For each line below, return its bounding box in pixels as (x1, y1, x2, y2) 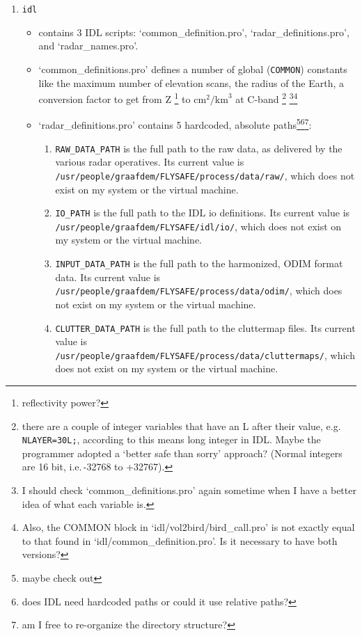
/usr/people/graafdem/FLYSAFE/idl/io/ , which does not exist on (55, 218, 342, 233)
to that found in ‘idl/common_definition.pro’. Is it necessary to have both (22, 533, 338, 548)
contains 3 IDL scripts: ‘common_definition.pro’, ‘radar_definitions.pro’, (38, 24, 349, 39)
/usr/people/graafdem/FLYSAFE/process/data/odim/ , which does (55, 283, 343, 298)
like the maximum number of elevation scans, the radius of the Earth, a (38, 75, 345, 90)
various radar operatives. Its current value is (55, 154, 244, 169)
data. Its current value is (55, 269, 161, 284)
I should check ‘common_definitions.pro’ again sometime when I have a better (22, 483, 356, 498)
